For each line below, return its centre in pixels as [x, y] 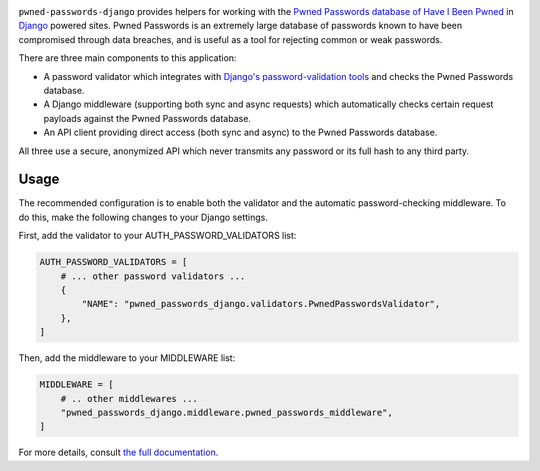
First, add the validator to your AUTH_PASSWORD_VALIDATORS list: [157, 236]
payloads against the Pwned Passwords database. [147, 118]
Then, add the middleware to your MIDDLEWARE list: [127, 358]
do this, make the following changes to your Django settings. [143, 217]
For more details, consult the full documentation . [118, 452]
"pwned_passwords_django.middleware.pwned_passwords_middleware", [227, 412]
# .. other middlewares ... [129, 398]
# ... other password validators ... [153, 276]
